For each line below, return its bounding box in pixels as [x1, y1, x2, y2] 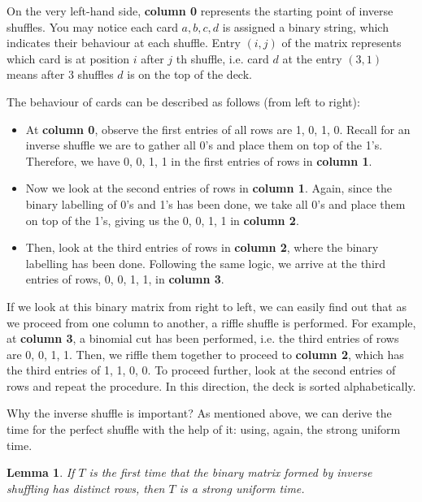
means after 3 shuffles [7, 66, 114, 83]
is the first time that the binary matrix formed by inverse [89, 464, 372, 481]
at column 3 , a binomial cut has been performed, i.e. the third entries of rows [7, 330, 399, 347]
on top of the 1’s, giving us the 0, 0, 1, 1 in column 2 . [25, 211, 299, 228]
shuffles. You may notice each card [7, 18, 178, 35]
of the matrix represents [281, 34, 402, 51]
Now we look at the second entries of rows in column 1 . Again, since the [25, 180, 392, 197]
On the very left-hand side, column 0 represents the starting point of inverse [7, 2, 394, 19]
